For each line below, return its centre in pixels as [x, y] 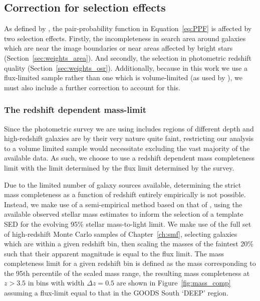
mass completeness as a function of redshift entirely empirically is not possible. [125, 194]
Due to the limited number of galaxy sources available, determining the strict [123, 184]
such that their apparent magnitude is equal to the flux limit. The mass [114, 253]
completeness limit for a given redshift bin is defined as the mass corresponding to [130, 263]
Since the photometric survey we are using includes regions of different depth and [129, 128]
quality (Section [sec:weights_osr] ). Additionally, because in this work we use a [126, 67]
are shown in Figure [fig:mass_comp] [174, 283]
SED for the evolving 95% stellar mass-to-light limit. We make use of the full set [128, 223]
